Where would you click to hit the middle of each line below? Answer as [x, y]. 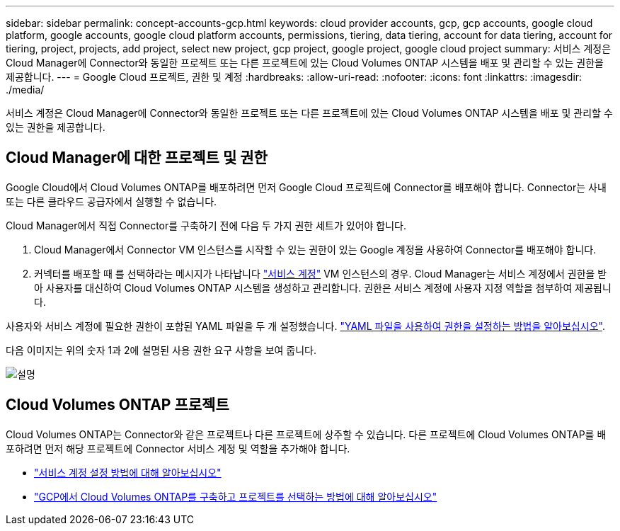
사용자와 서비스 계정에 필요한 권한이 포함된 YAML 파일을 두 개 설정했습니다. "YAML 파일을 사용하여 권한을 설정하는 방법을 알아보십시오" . [305, 326]
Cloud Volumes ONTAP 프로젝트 [117, 405]
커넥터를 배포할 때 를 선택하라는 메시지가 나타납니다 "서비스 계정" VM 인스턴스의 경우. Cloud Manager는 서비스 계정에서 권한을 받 [321, 273]
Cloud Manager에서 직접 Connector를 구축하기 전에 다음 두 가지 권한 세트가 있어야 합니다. [206, 225]
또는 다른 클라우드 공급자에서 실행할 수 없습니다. [111, 201]
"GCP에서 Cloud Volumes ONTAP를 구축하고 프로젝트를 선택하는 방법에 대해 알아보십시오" [236, 496]
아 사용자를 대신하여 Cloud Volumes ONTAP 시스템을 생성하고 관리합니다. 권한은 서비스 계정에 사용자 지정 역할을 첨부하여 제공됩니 [323, 287]
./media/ [25, 90]
